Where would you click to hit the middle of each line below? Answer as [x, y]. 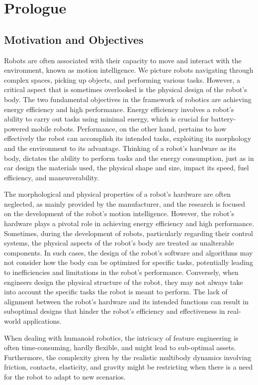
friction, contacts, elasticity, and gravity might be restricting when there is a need [129, 367]
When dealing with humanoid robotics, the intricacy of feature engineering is [121, 337]
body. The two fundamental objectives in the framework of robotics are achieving [128, 99]
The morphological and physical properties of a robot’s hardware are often [117, 194]
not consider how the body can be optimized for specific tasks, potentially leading [129, 262]
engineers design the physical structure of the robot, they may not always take [124, 282]
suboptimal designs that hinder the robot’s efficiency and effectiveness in [115, 311]
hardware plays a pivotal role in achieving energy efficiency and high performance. [129, 223]
